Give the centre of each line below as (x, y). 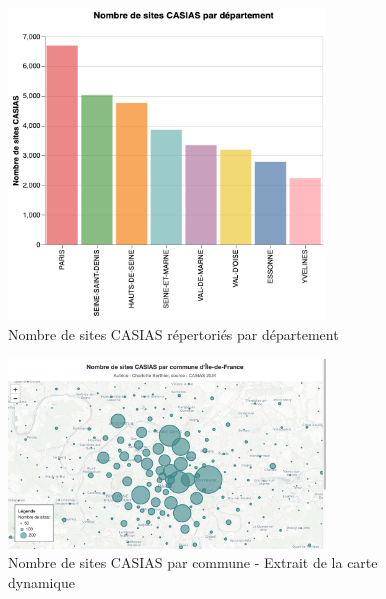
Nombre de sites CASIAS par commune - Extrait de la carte (193, 562)
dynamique (41, 581)
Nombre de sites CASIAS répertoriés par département (173, 334)
